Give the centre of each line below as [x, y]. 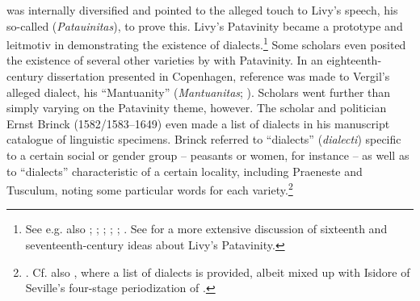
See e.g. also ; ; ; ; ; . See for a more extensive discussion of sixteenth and [206, 229]
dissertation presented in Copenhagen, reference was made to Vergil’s [218, 76]
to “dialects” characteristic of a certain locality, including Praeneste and [185, 171]
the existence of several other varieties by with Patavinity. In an [165, 60]
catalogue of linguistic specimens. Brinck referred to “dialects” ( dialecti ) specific [204, 139]
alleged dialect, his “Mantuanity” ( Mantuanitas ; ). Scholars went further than [199, 92]
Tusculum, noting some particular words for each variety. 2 [150, 188]
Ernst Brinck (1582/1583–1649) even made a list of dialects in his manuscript [198, 123]
